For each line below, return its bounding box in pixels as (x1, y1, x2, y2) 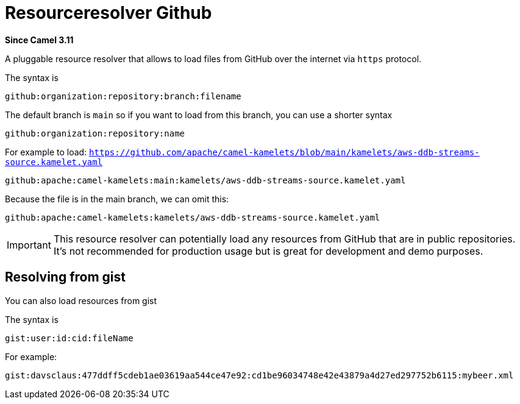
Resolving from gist (5, 269, 126, 285)
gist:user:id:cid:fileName (5, 333, 134, 343)
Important (7, 238, 51, 251)
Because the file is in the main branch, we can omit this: (5, 193, 229, 204)
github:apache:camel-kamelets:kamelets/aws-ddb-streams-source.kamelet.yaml (5, 212, 380, 222)
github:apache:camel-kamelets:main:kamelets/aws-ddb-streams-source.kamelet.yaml (5, 175, 406, 185)
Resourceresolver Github (5, 2, 212, 23)
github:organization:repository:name (5, 128, 185, 138)
